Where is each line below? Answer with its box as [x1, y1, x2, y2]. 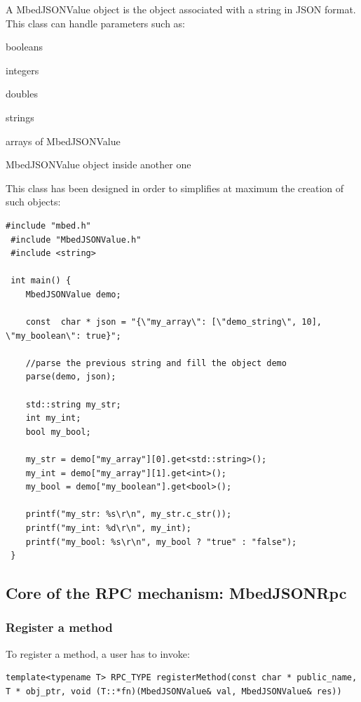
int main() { [11, 276, 71, 286]
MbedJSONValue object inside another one [6, 157, 191, 172]
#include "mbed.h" [6, 220, 91, 231]
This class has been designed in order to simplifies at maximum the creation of [6, 180, 344, 195]
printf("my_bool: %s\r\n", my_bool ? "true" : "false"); [25, 536, 297, 547]
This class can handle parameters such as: [6, 15, 186, 30]
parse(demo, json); [25, 372, 116, 382]
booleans [6, 39, 43, 54]
